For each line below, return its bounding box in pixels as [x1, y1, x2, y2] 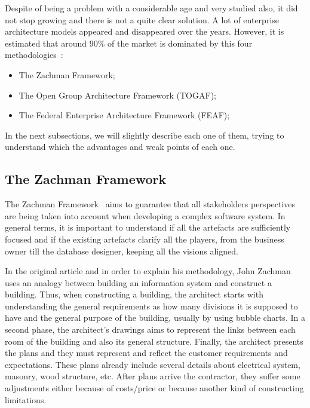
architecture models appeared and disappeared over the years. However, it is [5, 25, 284, 38]
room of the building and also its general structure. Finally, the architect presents [5, 335, 303, 347]
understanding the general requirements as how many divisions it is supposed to [5, 299, 298, 312]
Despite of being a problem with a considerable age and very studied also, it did [5, 2, 298, 14]
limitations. [5, 393, 47, 406]
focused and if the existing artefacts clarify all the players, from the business [5, 232, 284, 245]
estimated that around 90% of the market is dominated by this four [5, 36, 253, 49]
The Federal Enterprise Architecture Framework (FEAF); [19, 109, 230, 121]
